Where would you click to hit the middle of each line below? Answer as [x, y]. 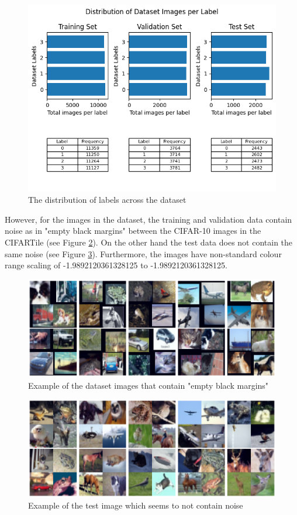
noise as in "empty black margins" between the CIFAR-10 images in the [133, 231]
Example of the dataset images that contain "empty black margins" [148, 385]
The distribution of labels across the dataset [107, 200]
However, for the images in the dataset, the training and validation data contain [148, 219]
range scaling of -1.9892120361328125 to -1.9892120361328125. [116, 265]
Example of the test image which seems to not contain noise [136, 505]
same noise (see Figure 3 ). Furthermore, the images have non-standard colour [143, 253]
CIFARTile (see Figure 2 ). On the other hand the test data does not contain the [149, 242]
